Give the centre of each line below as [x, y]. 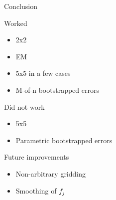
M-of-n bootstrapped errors [57, 90]
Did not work [24, 106]
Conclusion [21, 6]
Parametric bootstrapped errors [64, 140]
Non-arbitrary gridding [51, 173]
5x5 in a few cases [43, 73]
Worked [16, 23]
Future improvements [37, 157]
